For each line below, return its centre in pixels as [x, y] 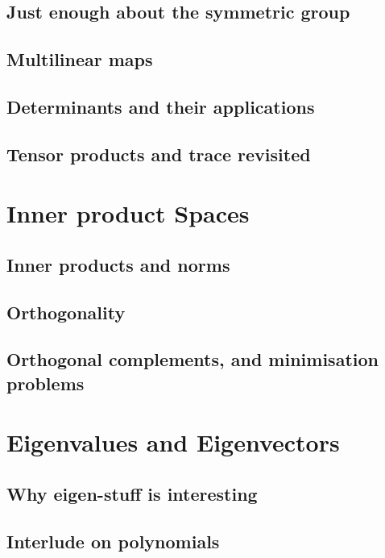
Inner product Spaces [128, 213]
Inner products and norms [118, 264]
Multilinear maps [80, 59]
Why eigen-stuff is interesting [132, 493]
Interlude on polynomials [113, 541]
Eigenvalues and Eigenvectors [173, 442]
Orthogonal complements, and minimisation [192, 359]
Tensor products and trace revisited [159, 154]
